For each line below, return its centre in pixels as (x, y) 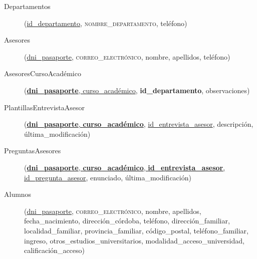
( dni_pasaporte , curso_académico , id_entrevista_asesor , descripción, (139, 124)
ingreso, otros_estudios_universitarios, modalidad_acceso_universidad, (134, 240)
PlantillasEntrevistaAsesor (45, 107)
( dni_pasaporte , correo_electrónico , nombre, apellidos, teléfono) (127, 56)
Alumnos (18, 194)
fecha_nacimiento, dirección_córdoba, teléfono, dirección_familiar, (127, 221)
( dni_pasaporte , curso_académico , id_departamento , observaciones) (137, 90)
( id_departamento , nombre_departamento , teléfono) (106, 23)
